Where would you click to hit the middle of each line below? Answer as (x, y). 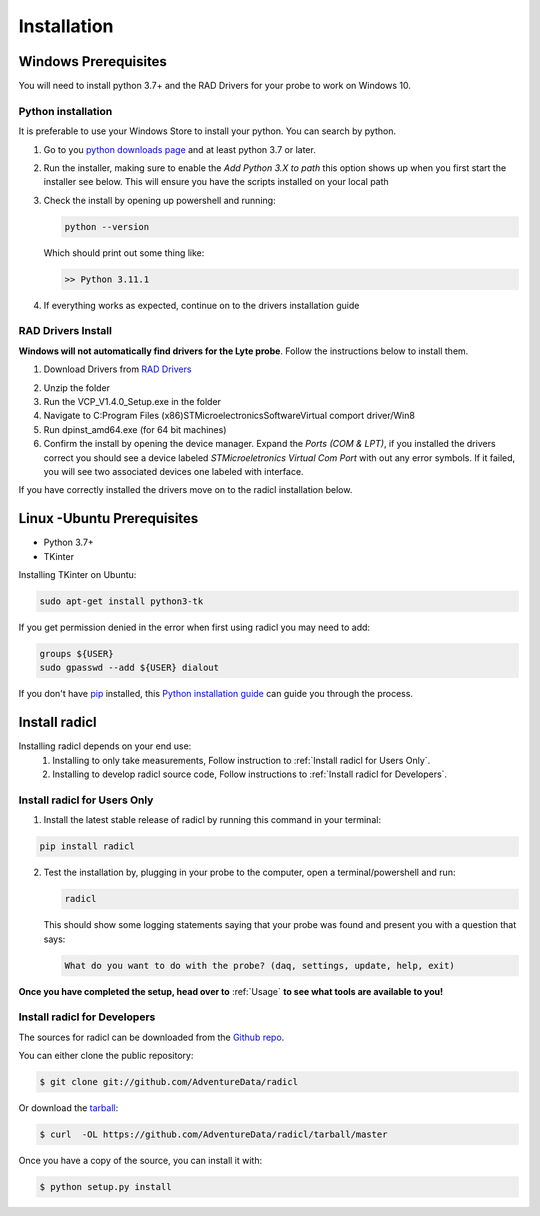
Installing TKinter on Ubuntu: (77, 575)
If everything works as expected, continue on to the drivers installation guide (201, 305)
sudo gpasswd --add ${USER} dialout (129, 668)
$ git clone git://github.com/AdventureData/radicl (169, 1082)
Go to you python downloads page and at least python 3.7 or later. (180, 149)
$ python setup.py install (105, 1186)
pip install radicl (87, 846)
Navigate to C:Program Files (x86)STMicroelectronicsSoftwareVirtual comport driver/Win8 (229, 416)
